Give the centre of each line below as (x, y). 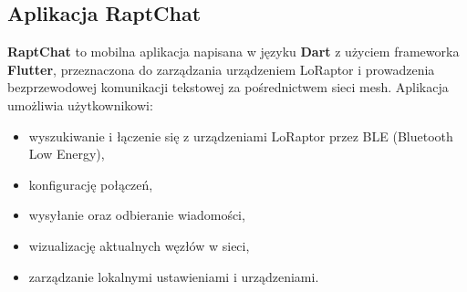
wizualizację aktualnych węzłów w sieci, (139, 245)
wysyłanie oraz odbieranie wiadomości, (137, 215)
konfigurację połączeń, (91, 184)
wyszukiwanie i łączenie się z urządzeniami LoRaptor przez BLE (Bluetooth (241, 136)
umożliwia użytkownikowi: (80, 104)
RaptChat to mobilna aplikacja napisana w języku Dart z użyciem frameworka (233, 52)
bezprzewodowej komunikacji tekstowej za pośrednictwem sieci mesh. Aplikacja (228, 87)
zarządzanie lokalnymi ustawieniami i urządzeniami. (174, 276)
